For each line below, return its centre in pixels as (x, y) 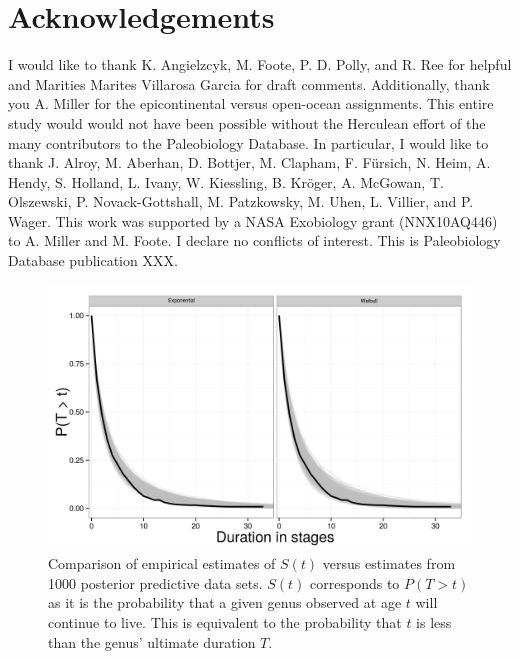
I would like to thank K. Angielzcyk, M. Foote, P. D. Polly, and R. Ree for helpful (260, 64)
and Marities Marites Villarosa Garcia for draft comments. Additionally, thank (249, 83)
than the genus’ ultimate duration (152, 641)
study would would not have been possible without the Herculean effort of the (247, 122)
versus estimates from (389, 563)
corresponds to (355, 582)
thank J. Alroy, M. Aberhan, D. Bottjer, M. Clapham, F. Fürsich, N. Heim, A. (249, 162)
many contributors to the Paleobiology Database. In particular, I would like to (248, 142)
